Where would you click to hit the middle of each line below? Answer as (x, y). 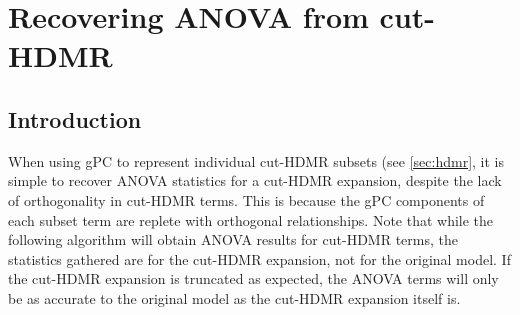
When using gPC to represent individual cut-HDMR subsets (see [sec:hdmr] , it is (256, 160)
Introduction (75, 118)
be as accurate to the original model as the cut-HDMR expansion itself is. (234, 297)
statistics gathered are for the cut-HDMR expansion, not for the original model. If (259, 258)
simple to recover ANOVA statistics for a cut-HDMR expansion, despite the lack (255, 180)
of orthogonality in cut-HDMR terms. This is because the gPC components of (246, 199)
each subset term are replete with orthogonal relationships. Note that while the (251, 219)
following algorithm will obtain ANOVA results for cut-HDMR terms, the (233, 239)
